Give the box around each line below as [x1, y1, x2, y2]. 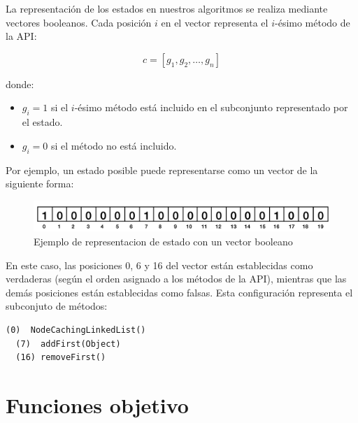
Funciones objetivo [6, 391, 189, 419]
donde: [6, 76, 34, 91]
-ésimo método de [275, 15, 350, 29]
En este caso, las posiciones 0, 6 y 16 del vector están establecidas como [6, 257, 313, 272]
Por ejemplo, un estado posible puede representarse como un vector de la [6, 162, 318, 177]
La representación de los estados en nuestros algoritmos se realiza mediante [6, 1, 328, 15]
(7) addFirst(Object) [15, 338, 121, 349]
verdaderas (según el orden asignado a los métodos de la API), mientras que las [6, 271, 347, 286]
